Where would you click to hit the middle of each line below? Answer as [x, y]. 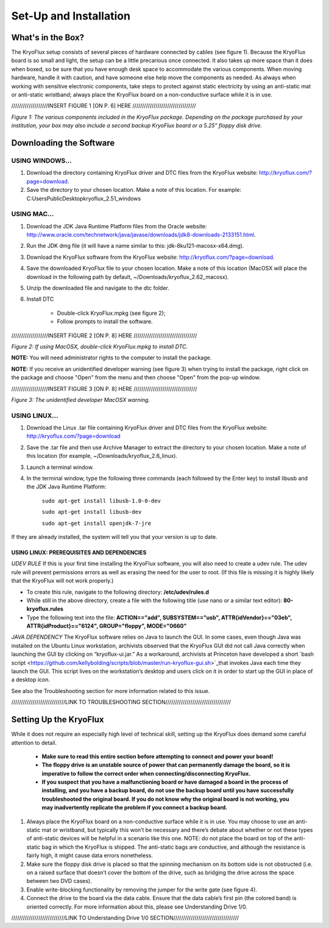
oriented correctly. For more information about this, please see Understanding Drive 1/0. [137, 907]
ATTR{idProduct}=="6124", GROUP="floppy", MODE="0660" [107, 626]
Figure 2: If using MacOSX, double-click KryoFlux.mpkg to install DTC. [100, 346]
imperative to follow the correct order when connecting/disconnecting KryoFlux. [146, 773]
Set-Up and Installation [71, 16]
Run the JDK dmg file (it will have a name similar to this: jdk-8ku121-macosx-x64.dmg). [135, 246]
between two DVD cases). [59, 881]
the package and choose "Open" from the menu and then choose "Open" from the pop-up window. [136, 378]
